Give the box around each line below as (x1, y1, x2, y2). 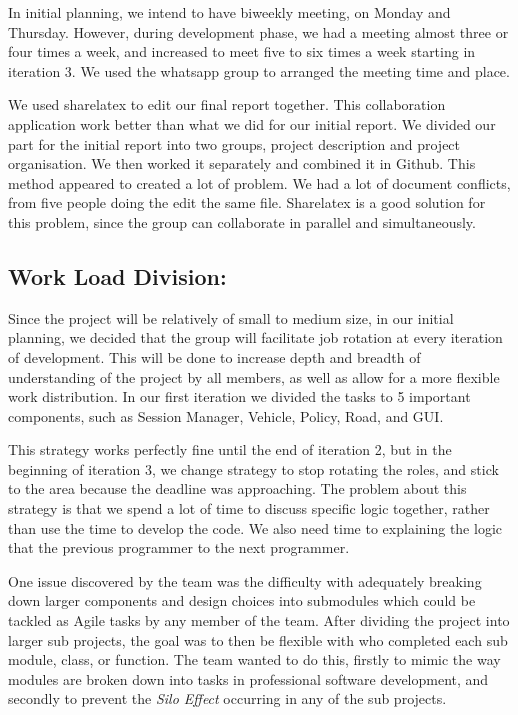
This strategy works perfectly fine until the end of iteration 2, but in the (8, 439, 452, 460)
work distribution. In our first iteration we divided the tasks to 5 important (8, 386, 471, 407)
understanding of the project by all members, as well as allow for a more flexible (8, 366, 500, 387)
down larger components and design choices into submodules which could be (8, 590, 476, 611)
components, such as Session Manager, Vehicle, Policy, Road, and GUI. (8, 405, 444, 426)
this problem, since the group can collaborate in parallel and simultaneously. (8, 211, 476, 232)
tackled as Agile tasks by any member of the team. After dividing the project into (8, 610, 510, 631)
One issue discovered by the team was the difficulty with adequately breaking (8, 570, 482, 591)
